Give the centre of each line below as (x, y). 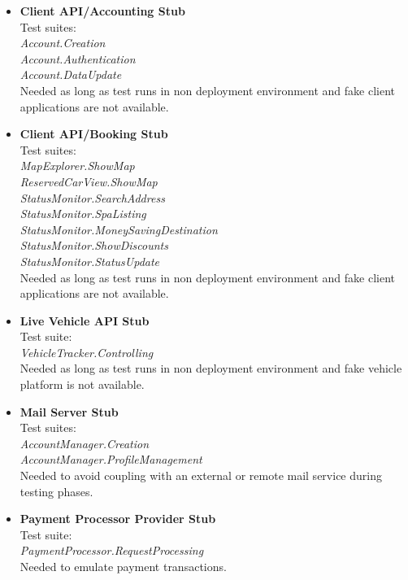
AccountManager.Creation (85, 443)
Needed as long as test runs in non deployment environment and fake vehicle (211, 368)
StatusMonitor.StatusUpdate (90, 261)
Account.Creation (63, 43)
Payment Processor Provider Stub (118, 519)
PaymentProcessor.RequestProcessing (112, 550)
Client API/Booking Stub (94, 134)
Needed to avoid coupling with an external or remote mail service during (201, 475)
